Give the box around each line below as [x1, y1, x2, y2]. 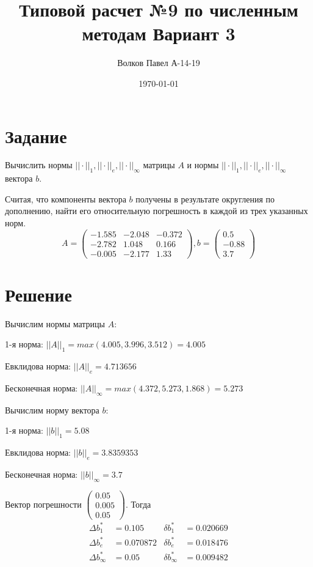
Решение [5, 281, 72, 306]
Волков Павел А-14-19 [117, 56, 200, 69]
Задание [5, 123, 67, 148]
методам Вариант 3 [82, 21, 236, 46]
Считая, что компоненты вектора [5, 192, 126, 205]
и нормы [187, 158, 219, 171]
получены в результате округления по [135, 192, 275, 205]
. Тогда [125, 497, 151, 510]
